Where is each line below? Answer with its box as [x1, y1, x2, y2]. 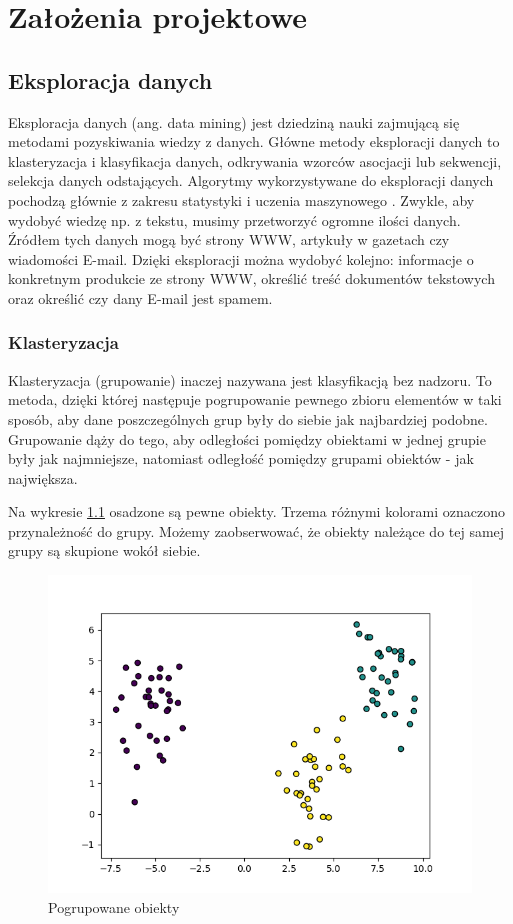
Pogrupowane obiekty [48, 896, 180, 917]
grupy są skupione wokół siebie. [8, 540, 201, 561]
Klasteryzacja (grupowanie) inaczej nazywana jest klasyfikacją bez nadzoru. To [8, 369, 492, 390]
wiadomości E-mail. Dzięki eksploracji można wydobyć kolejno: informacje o [8, 248, 474, 269]
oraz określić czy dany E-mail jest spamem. [8, 287, 273, 308]
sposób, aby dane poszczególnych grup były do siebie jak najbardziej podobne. [8, 408, 488, 429]
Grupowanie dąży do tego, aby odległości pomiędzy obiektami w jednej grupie [8, 428, 486, 449]
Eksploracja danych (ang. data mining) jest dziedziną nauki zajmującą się [8, 111, 460, 132]
